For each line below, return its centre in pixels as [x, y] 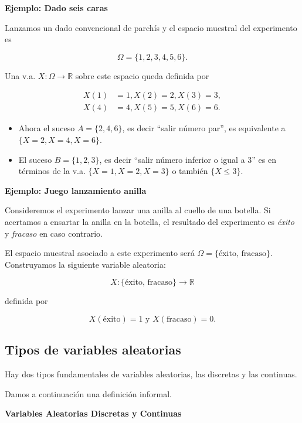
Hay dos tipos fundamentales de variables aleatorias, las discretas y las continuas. [151, 374]
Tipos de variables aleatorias [93, 349]
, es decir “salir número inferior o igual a [172, 159]
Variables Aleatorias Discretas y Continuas [93, 413]
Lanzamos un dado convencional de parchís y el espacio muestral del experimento [151, 27]
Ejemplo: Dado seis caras [56, 8]
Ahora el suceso [47, 128]
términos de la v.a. [52, 171]
